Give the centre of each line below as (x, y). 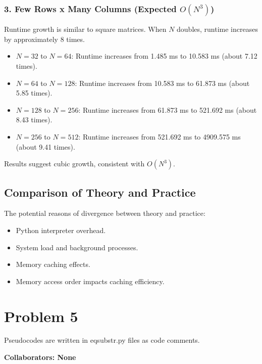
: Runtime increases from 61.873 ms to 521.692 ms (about (168, 109)
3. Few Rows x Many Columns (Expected (90, 8)
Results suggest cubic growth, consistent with (74, 164)
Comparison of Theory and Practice (100, 192)
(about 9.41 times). (45, 146)
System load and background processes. (77, 247)
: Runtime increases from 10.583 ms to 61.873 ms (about (162, 83)
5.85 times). (34, 93)
